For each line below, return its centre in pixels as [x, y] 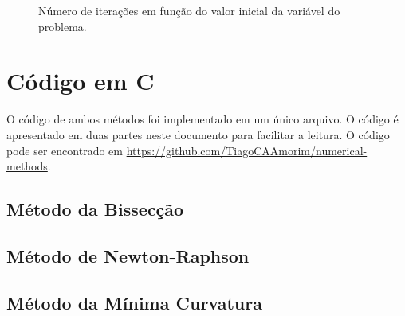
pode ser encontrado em [65, 150]
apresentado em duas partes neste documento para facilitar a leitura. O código [198, 134]
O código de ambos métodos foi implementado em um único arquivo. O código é [202, 119]
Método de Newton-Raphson [128, 255]
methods [27, 166]
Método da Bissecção [95, 209]
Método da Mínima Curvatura [134, 302]
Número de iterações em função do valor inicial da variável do [189, 10]
